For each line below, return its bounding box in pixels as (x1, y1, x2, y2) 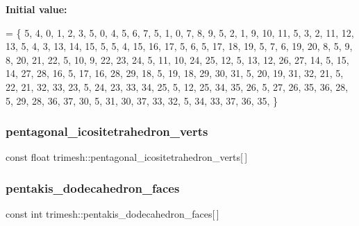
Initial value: (6, 2, 67, 16)
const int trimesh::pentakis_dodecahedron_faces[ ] (6, 207, 219, 221)
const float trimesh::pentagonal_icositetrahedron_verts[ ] (6, 150, 248, 164)
